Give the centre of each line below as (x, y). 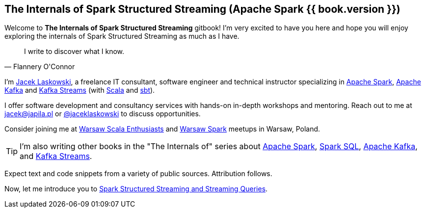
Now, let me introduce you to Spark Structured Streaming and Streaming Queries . (136, 189)
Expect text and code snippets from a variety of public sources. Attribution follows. (138, 174)
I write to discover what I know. (74, 52)
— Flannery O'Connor (40, 67)
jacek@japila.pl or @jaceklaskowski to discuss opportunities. (103, 114)
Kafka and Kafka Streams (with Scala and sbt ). (80, 90)
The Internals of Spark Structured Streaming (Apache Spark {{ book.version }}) (202, 9)
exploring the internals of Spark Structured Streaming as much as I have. (122, 36)
